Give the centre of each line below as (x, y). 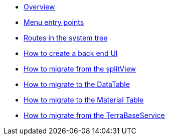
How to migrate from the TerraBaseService (94, 115)
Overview (39, 7)
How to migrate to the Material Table (84, 100)
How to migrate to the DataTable (77, 84)
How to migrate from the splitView (80, 69)
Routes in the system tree (66, 38)
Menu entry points (54, 22)
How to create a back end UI (71, 53)
